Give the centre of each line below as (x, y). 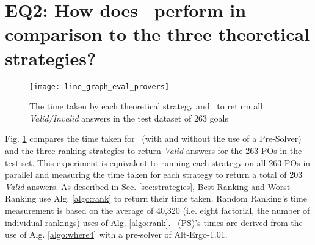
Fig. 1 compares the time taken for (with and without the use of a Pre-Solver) (153, 138)
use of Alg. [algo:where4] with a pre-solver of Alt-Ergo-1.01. (116, 234)
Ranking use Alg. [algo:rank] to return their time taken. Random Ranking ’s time (156, 198)
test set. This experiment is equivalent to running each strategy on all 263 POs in (158, 162)
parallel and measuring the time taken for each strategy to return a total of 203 (154, 174)
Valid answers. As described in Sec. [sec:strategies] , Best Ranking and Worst (148, 186)
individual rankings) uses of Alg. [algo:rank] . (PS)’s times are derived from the (154, 222)
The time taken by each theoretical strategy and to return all (146, 106)
